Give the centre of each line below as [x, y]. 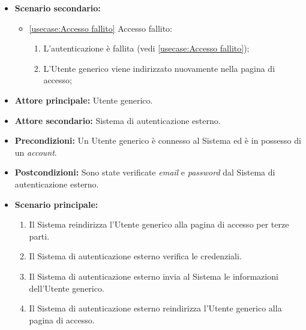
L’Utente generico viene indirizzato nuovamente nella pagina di [159, 68]
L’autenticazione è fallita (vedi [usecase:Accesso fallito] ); [146, 48]
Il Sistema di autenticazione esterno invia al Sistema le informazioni [154, 276]
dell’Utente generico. [67, 288]
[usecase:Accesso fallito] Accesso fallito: [101, 28]
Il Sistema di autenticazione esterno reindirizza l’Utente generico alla [155, 308]
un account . [36, 152]
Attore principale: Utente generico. [84, 100]
